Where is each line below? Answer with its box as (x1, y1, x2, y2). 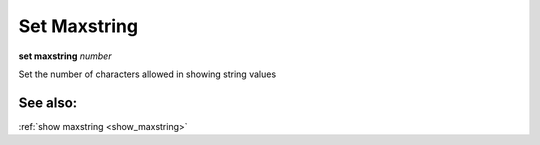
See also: (18, 94, 78, 111)
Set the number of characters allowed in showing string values (18, 68, 277, 80)
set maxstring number (18, 50, 112, 62)
